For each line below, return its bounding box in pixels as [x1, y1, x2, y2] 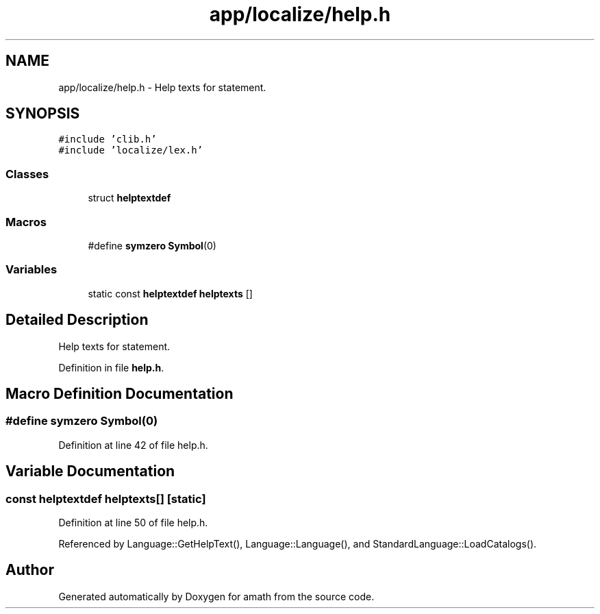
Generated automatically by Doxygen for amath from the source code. [58, 590, 375, 602]
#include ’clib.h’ [58, 134, 157, 145]
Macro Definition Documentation [5, 384, 234, 402]
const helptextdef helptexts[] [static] [5, 491, 206, 506]
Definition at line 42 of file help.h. [58, 439, 208, 451]
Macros [5, 214, 47, 229]
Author [5, 561, 54, 579]
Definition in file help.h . [58, 361, 164, 373]
